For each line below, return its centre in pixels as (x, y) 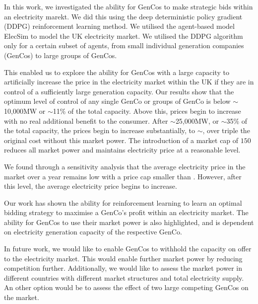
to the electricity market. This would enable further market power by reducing (123, 258)
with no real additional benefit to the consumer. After (86, 120)
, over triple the (226, 130)
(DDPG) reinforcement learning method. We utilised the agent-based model (119, 26)
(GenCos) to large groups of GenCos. (61, 55)
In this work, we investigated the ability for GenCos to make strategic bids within (129, 6)
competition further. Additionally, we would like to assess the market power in (123, 268)
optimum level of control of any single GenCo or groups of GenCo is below (117, 101)
